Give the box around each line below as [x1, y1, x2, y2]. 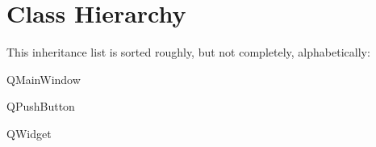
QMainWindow [6, 70, 81, 87]
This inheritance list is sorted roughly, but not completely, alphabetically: [6, 44, 370, 61]
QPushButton [6, 98, 75, 115]
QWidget [6, 124, 52, 141]
